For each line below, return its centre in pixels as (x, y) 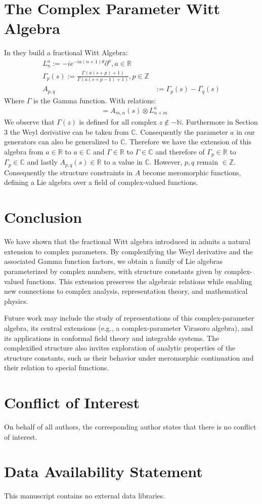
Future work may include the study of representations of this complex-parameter (129, 318)
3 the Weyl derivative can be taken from (67, 131)
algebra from (24, 151)
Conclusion (43, 217)
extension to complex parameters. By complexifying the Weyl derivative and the (128, 251)
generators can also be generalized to (61, 142)
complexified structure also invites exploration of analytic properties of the (120, 348)
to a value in (123, 162)
